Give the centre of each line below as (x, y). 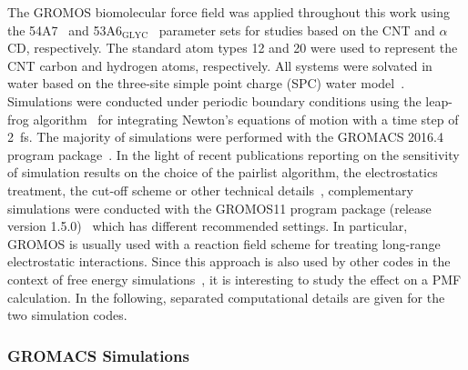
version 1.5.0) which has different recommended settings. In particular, (208, 226)
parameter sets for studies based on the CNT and (297, 30)
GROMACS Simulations (98, 355)
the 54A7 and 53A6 (65, 30)
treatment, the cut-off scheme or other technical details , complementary (210, 190)
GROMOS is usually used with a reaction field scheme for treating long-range (224, 243)
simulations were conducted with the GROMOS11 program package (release (219, 208)
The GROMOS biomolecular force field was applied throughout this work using (229, 12)
